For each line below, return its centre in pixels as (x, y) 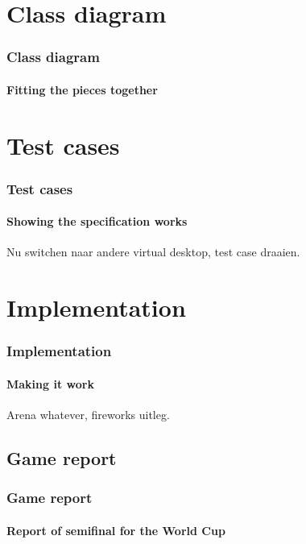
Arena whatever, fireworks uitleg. (88, 415)
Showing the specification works (97, 221)
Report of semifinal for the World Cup (116, 530)
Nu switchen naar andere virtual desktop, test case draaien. (153, 252)
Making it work (50, 383)
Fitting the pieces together (82, 89)
